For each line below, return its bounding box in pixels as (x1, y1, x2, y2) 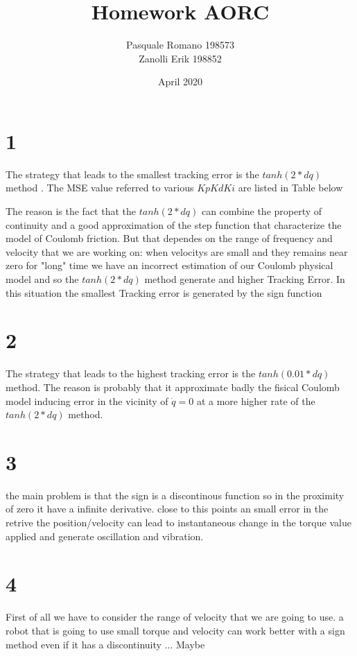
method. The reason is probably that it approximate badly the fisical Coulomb (6, 379, 340, 394)
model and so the (6, 272, 79, 286)
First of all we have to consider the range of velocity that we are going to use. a (6, 610, 344, 624)
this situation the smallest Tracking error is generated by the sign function (6, 285, 322, 300)
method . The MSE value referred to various (6, 180, 194, 195)
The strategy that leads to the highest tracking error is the (6, 366, 256, 381)
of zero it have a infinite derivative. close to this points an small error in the (6, 501, 329, 516)
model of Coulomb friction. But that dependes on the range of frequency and (6, 231, 333, 245)
